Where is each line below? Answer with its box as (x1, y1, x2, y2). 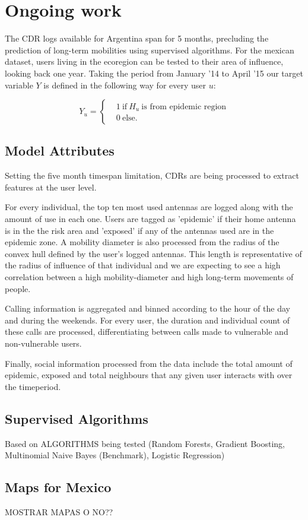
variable (5, 78, 33, 91)
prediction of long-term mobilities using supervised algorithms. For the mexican (5, 43, 294, 56)
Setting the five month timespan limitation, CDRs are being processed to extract (5, 169, 299, 182)
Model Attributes (5, 141, 115, 160)
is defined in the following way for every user (43, 78, 207, 91)
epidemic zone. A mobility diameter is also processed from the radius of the (5, 236, 280, 248)
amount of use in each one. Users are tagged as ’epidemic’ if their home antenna (5, 213, 296, 225)
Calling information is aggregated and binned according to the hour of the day (5, 302, 290, 315)
